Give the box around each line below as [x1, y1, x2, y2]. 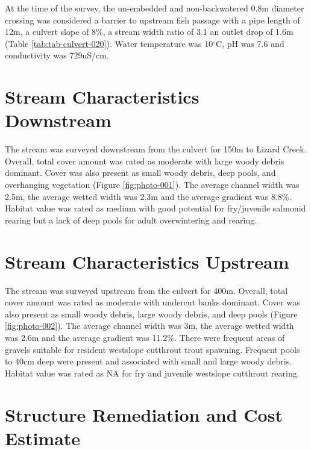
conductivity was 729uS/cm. [5, 49, 109, 61]
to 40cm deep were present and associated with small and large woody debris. [5, 355, 292, 367]
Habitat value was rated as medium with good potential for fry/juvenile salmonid [5, 202, 306, 214]
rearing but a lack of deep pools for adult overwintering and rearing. [5, 213, 257, 226]
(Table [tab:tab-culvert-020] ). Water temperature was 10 [5, 37, 213, 49]
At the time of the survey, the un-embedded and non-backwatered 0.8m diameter [5, 2, 304, 14]
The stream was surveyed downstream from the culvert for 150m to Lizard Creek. [5, 143, 307, 155]
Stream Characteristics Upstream [5, 249, 289, 273]
